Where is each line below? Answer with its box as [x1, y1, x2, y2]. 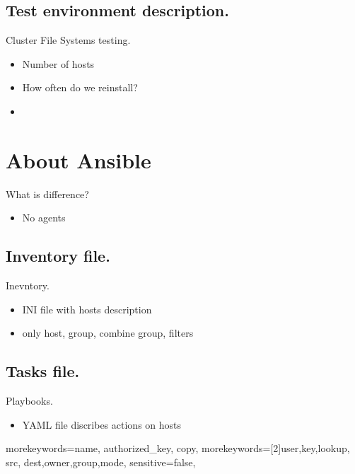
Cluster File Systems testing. [6, 33, 131, 47]
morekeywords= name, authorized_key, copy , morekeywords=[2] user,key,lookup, [6, 441, 350, 456]
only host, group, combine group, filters [22, 325, 194, 340]
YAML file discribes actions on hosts [22, 417, 182, 432]
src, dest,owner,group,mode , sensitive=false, [6, 454, 196, 469]
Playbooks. [6, 393, 53, 408]
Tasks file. [6, 360, 80, 382]
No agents [22, 210, 66, 225]
